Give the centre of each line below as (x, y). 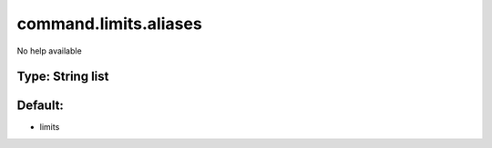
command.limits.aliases (109, 24)
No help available (49, 51)
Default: (40, 106)
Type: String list (63, 77)
